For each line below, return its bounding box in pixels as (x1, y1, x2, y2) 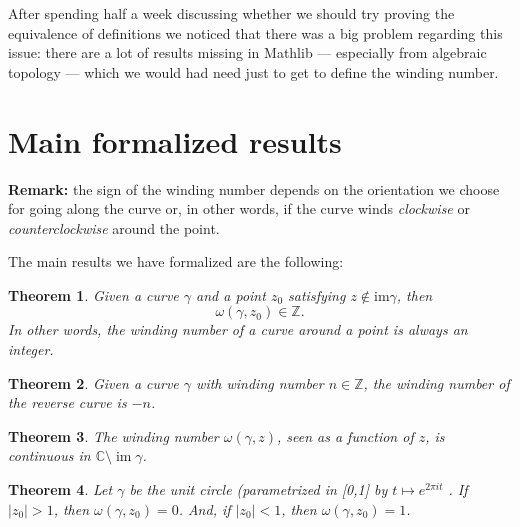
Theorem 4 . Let (8, 479, 113, 500)
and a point (196, 284, 266, 305)
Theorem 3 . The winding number (8, 425, 219, 446)
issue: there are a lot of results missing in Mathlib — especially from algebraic (8, 42, 487, 63)
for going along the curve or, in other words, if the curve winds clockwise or (8, 198, 470, 219)
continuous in (8, 445, 91, 466)
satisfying (288, 284, 346, 305)
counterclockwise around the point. (8, 217, 220, 238)
